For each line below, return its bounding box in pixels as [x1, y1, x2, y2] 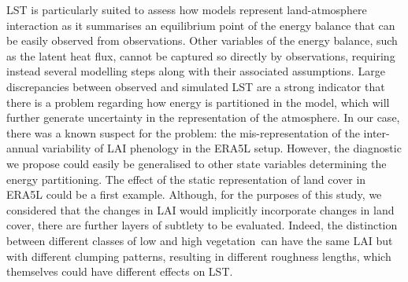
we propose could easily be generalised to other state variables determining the [6, 155, 387, 171]
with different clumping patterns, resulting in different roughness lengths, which [6, 247, 391, 264]
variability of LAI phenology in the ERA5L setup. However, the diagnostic [42, 140, 402, 156]
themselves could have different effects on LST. [6, 263, 233, 280]
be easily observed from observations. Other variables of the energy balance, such [6, 32, 398, 49]
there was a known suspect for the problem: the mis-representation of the [6, 124, 360, 141]
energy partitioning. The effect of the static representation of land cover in [6, 170, 366, 187]
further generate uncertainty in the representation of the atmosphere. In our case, [6, 109, 400, 126]
